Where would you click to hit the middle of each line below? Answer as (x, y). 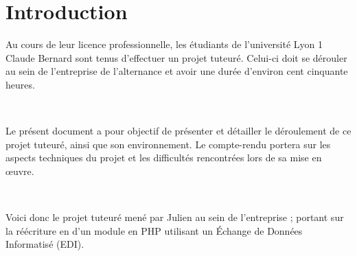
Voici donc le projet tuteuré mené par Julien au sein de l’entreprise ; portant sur (175, 217)
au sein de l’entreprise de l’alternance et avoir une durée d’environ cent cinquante (177, 71)
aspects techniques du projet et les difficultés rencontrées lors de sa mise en (164, 158)
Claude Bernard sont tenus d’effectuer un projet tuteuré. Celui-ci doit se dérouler (176, 57)
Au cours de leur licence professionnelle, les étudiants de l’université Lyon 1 (164, 44)
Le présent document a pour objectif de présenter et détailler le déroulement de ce (178, 131)
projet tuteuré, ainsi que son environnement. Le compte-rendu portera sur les (168, 144)
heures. (20, 84)
